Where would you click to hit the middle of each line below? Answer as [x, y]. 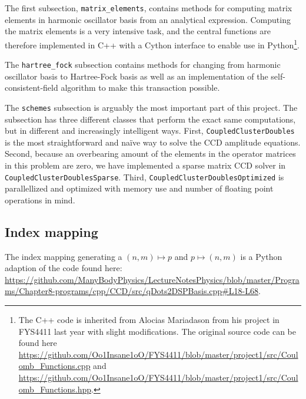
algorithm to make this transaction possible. [140, 88]
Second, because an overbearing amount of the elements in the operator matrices [150, 154]
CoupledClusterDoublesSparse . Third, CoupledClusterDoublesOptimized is [144, 177]
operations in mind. [40, 199]
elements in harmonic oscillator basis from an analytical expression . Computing [148, 19]
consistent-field [31, 88]
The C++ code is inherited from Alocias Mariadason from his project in [149, 320]
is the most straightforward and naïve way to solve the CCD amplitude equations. [153, 142]
